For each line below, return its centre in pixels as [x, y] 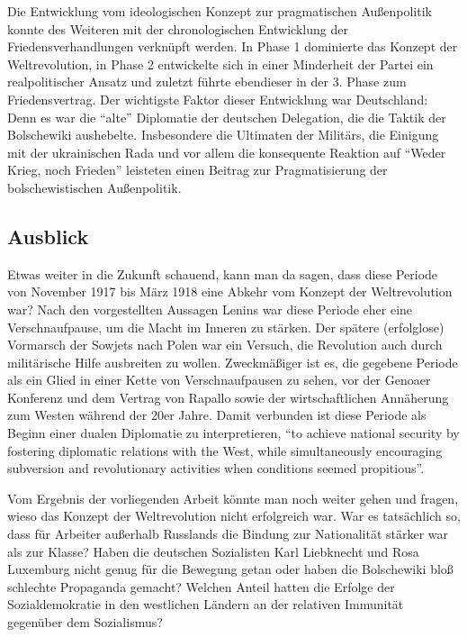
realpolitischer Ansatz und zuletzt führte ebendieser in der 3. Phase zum [207, 82]
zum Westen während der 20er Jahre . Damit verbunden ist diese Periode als [217, 415]
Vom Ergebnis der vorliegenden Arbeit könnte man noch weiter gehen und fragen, [233, 498]
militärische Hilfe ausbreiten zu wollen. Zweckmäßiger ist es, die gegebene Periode [233, 362]
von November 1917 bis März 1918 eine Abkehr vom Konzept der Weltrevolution [230, 291]
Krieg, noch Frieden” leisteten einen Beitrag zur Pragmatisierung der [198, 170]
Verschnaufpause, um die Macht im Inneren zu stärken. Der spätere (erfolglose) [226, 327]
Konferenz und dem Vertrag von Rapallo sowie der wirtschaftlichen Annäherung [228, 397]
